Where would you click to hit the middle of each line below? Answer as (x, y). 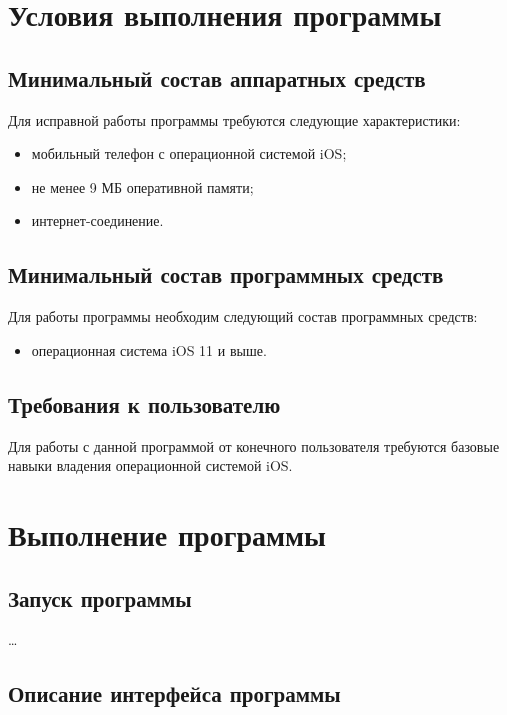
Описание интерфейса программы (174, 693)
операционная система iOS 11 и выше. (149, 349)
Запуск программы (100, 597)
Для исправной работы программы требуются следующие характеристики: (234, 119)
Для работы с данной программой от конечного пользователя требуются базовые (254, 445)
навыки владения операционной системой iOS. (150, 465)
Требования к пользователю (144, 403)
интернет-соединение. (97, 220)
